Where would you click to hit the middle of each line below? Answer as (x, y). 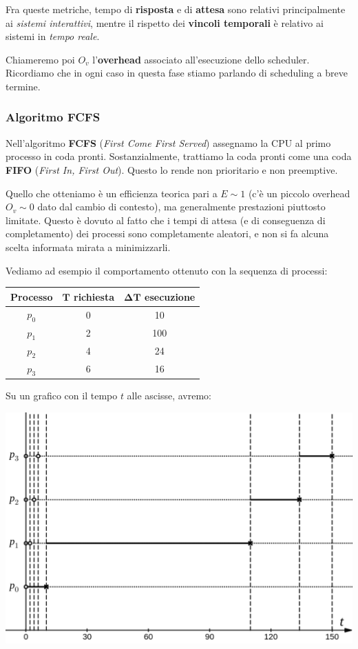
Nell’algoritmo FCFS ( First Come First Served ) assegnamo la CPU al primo (168, 142)
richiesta (94, 296)
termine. (23, 86)
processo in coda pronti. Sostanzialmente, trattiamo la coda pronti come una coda (179, 156)
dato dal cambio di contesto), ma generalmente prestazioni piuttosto (181, 207)
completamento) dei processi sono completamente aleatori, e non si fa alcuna (167, 233)
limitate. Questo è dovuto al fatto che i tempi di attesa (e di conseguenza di (166, 220)
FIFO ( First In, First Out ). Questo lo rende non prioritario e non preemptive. (172, 169)
